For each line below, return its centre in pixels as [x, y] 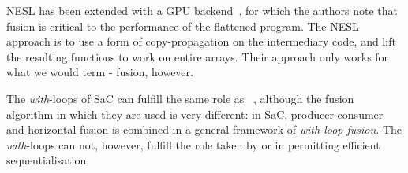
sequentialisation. [48, 160]
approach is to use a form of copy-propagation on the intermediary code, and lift [201, 41]
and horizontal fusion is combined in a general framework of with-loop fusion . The [204, 129]
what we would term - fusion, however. [100, 72]
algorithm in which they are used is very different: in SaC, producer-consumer [195, 114]
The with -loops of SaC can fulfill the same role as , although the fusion [180, 98]
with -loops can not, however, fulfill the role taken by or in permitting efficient [193, 144]
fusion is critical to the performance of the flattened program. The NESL [183, 26]
